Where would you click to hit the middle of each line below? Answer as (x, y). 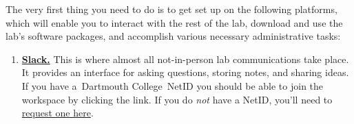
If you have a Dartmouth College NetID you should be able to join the (173, 85)
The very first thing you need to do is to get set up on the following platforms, (171, 9)
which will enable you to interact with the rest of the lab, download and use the (174, 22)
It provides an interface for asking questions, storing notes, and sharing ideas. (185, 72)
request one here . (58, 113)
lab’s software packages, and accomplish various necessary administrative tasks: (173, 36)
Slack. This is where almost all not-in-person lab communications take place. (185, 59)
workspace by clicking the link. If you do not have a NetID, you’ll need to (177, 99)
